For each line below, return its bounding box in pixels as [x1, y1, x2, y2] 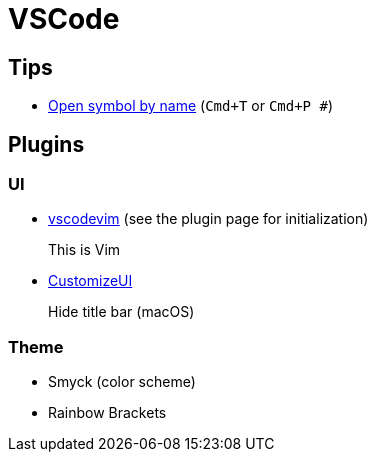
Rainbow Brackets [48, 404, 167, 422]
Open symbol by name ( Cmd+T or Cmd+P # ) [48, 97, 334, 115]
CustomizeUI [48, 272, 133, 290]
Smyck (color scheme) [48, 373, 196, 391]
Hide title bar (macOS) [48, 303, 195, 321]
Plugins [8, 131, 85, 157]
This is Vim [48, 241, 121, 259]
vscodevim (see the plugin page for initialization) [48, 210, 369, 228]
